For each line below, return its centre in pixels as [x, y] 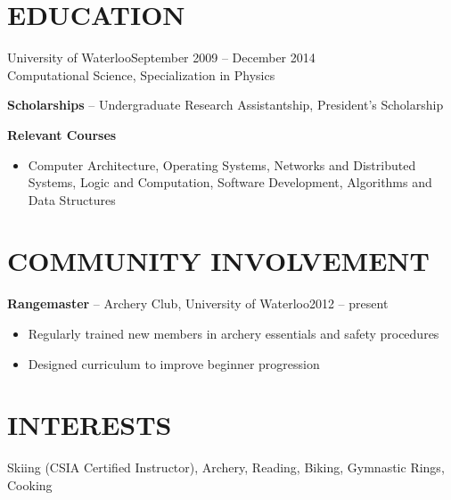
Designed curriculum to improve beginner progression [174, 363]
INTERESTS [90, 425]
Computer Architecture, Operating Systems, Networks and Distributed [222, 164]
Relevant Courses [62, 134]
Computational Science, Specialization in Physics [141, 74]
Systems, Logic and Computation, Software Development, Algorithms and [230, 182]
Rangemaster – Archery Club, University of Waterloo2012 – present [198, 303]
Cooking [30, 484]
